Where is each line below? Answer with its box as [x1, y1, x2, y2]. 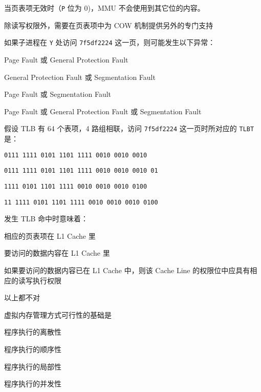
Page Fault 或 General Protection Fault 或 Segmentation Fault [4, 106, 202, 116]
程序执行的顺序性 [4, 343, 61, 354]
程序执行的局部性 [4, 361, 61, 372]
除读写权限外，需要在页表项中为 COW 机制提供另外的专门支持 [4, 19, 213, 30]
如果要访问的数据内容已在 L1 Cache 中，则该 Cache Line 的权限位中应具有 [4, 264, 250, 275]
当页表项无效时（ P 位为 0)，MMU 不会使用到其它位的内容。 [4, 3, 205, 13]
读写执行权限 [18, 275, 61, 285]
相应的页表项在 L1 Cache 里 [4, 230, 96, 241]
